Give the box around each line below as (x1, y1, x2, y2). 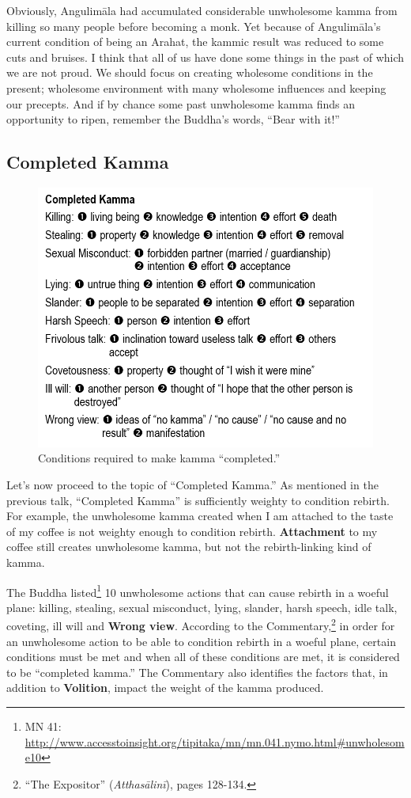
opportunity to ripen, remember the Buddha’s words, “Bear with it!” (6, 111, 340, 127)
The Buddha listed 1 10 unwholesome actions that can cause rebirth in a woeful (6, 581, 389, 600)
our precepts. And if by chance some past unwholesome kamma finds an (6, 95, 356, 112)
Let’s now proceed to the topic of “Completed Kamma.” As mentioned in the (6, 476, 379, 492)
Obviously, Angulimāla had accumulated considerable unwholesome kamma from (6, 2, 398, 18)
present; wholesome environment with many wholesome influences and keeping (6, 79, 386, 96)
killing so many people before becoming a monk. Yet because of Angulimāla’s (6, 17, 381, 34)
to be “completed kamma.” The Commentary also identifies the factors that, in (6, 663, 388, 680)
